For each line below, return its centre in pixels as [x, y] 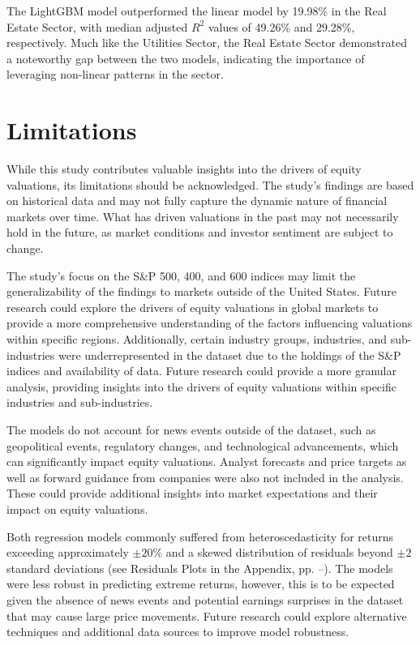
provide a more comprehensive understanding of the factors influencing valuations [210, 323]
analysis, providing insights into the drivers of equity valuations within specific [201, 386]
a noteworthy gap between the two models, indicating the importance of [186, 58]
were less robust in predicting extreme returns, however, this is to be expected [201, 584]
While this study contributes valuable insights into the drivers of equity [184, 169]
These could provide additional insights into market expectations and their [192, 493]
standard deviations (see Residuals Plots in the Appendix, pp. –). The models [200, 568]
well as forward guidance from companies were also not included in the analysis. [205, 477]
